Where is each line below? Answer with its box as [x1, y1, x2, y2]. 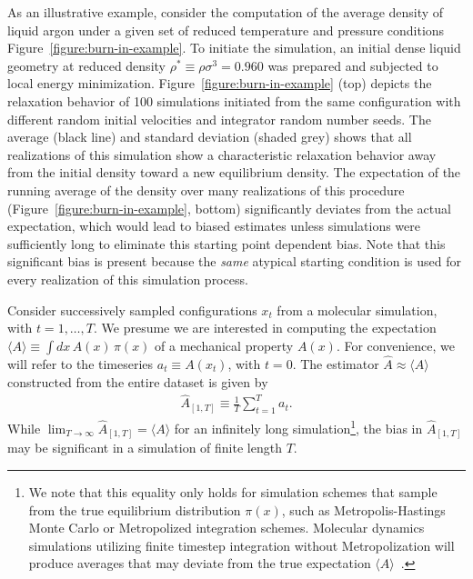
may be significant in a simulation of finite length [7, 438, 282, 457]
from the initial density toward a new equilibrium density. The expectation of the [7, 163, 461, 182]
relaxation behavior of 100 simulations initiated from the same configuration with [7, 91, 461, 110]
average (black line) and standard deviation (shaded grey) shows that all [7, 127, 412, 146]
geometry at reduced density [7, 55, 166, 75]
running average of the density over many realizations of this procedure [7, 180, 405, 199]
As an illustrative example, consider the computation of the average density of [7, 3, 444, 21]
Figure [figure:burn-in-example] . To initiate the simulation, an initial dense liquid [7, 38, 461, 57]
